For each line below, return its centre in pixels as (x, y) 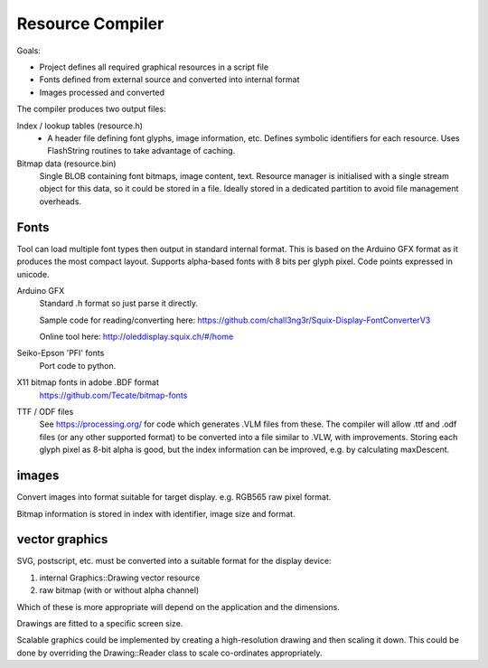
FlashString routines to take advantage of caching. (141, 151)
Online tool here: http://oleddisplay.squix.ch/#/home (136, 337)
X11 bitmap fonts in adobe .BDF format (88, 382)
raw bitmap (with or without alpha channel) (119, 590)
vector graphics (62, 539)
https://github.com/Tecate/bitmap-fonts (113, 395)
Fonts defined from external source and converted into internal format (169, 80)
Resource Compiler (90, 24)
